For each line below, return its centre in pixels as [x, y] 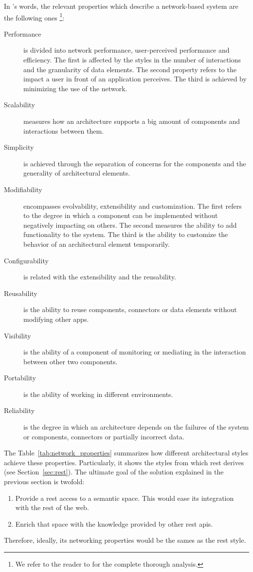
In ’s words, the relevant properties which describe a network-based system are [121, 6]
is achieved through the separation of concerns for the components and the [135, 163]
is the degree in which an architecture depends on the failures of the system [136, 427]
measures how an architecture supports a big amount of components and [132, 121]
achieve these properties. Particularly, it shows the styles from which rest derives [124, 462]
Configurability [26, 260]
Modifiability [23, 189]
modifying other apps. [56, 319]
